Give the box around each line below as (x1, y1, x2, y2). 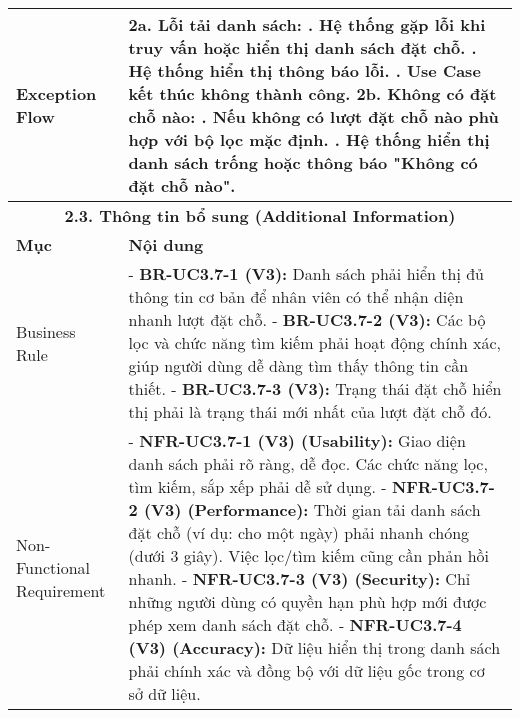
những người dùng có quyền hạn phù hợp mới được (128, 590, 487, 613)
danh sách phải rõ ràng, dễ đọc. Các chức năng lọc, (128, 452, 488, 475)
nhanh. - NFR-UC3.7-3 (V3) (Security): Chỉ (128, 567, 471, 590)
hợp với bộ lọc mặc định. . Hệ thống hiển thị (128, 128, 490, 151)
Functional (16, 555, 91, 579)
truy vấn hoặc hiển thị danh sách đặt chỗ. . (128, 36, 477, 59)
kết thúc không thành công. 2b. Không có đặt (128, 82, 497, 105)
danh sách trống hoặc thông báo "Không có (128, 151, 478, 174)
